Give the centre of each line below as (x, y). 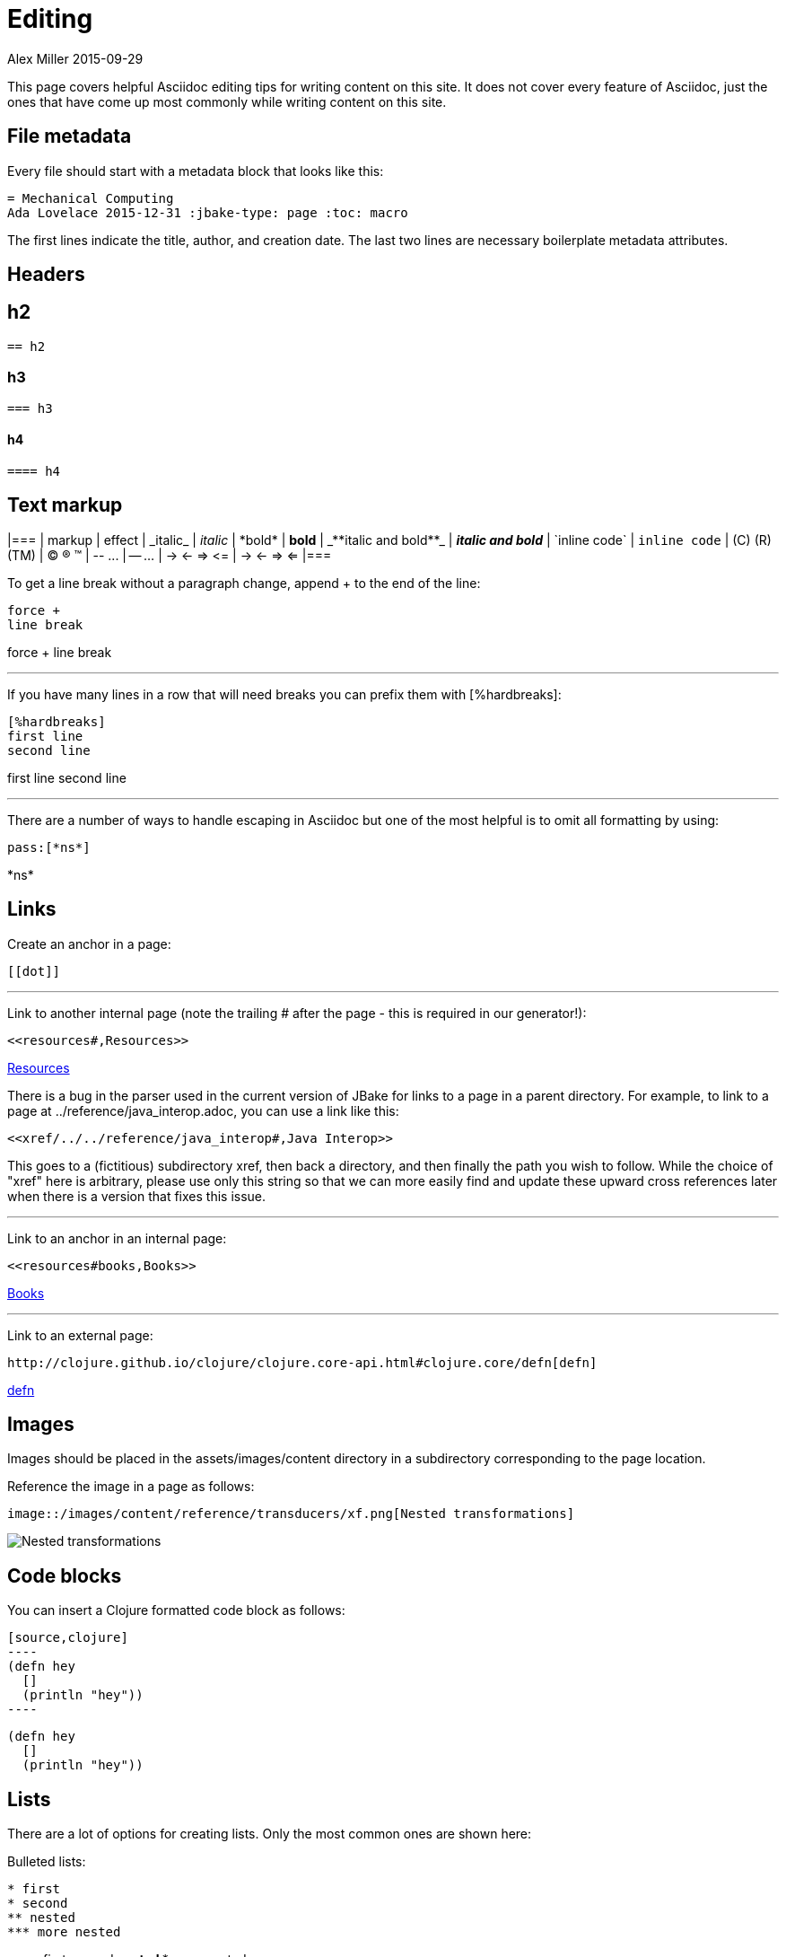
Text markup (65, 505)
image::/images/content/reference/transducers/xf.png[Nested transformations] (291, 1514)
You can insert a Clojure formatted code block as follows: (176, 1610)
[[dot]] (34, 971)
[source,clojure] (68, 1638)
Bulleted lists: (47, 1862)
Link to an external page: (80, 1335)
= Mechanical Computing (91, 198)
